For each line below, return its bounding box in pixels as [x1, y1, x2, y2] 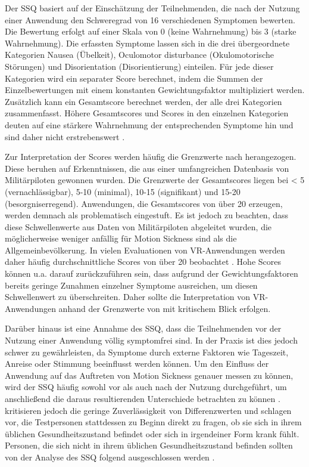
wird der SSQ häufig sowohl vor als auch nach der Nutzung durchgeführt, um [5, 381, 287, 393]
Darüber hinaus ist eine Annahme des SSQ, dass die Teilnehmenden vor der [5, 322, 282, 335]
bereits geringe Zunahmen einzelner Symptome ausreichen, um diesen [5, 279, 258, 291]
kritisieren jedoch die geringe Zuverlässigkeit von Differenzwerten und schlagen [5, 404, 292, 416]
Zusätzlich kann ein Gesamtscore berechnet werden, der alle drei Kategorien [5, 95, 282, 107]
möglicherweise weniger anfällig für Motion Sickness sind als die [5, 232, 237, 245]
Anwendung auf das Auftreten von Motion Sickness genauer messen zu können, [5, 369, 294, 381]
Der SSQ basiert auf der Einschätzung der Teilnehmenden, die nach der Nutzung [5, 2, 300, 14]
